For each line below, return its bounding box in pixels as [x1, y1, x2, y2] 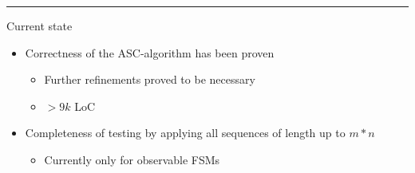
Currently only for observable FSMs [44, 151, 220, 167]
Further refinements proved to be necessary [44, 71, 255, 88]
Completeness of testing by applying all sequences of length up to [25, 124, 346, 141]
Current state [6, 18, 73, 33]
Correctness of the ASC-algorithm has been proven [25, 44, 275, 61]
